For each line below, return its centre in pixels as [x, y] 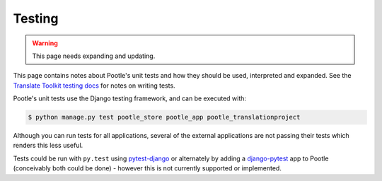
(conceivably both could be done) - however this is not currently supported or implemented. [147, 168]
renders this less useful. [48, 146]
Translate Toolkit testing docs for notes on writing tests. [94, 86]
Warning [45, 43]
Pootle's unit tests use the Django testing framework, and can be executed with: [130, 98]
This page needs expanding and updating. [94, 56]
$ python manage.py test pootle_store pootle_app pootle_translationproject [164, 117]
